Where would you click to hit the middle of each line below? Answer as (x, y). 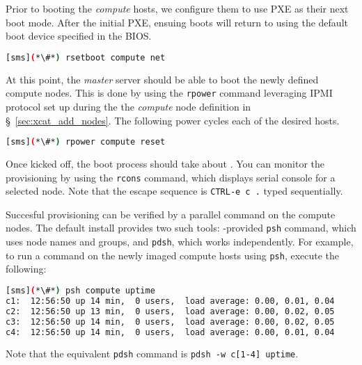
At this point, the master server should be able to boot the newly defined (162, 79)
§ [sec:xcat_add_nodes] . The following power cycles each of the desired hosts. (173, 120)
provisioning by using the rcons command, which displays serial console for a (171, 177)
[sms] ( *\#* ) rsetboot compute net (86, 57)
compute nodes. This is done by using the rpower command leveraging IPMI (169, 93)
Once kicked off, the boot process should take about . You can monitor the (165, 163)
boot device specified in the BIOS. (79, 36)
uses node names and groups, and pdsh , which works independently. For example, (180, 242)
